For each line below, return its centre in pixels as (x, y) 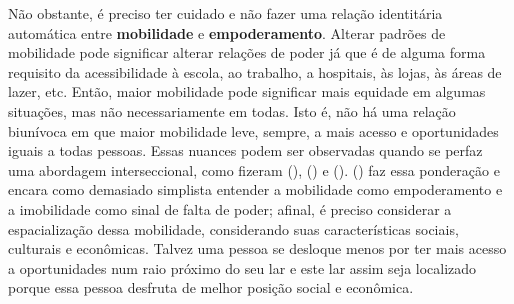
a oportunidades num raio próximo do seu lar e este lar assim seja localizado (242, 267)
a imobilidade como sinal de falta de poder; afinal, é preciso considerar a (230, 208)
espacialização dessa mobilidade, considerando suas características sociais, (233, 228)
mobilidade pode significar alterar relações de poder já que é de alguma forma (247, 52)
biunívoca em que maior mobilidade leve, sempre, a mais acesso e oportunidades (253, 130)
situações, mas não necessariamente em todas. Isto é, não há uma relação (232, 110)
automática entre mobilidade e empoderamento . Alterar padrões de (227, 32)
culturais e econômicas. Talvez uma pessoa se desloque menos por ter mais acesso (257, 248)
